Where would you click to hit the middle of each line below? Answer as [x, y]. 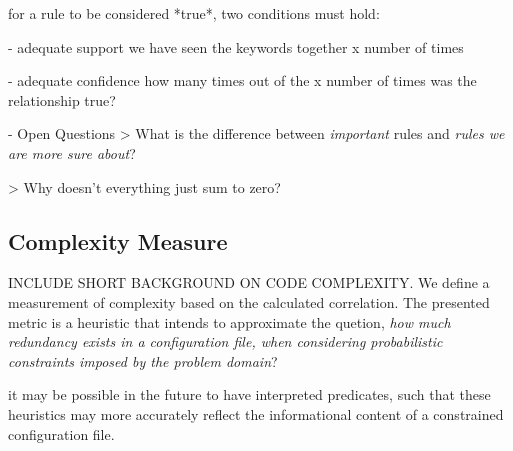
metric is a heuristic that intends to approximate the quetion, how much [229, 321]
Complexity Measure [118, 240]
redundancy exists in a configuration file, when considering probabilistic [225, 341]
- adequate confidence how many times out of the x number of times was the [242, 80]
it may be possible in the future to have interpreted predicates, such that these [249, 394]
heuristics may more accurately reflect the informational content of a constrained [256, 413]
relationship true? [62, 99]
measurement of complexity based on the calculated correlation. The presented [249, 301]
